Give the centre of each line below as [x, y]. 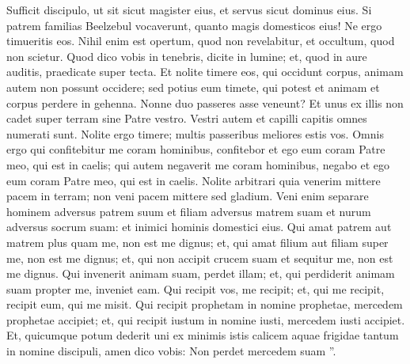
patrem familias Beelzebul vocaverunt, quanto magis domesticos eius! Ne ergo [194, 25]
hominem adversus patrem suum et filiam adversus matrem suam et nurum [189, 211]
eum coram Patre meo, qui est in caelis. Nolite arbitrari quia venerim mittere [194, 180]
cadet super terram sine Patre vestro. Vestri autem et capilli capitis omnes [187, 118]
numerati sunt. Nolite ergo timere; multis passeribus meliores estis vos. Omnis [195, 133]
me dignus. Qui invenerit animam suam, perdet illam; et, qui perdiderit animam [201, 273]
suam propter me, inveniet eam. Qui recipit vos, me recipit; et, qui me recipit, [196, 288]
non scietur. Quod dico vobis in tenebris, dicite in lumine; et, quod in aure [187, 56]
